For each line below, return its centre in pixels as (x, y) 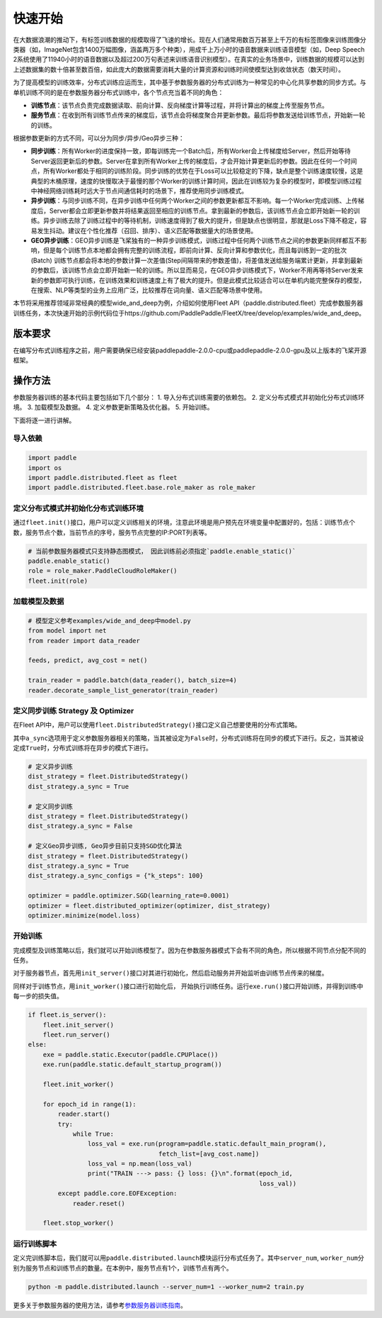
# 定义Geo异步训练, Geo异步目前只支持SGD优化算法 (105, 846)
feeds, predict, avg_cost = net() (88, 660)
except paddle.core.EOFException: (117, 1194)
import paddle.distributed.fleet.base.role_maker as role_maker (142, 488)
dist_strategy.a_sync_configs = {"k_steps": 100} (116, 876)
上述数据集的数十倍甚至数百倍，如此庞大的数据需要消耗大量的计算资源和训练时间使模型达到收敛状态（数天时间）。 (179, 69)
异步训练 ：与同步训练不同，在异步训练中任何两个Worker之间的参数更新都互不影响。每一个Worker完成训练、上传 (195, 201)
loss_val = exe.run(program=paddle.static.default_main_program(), (207, 1144)
